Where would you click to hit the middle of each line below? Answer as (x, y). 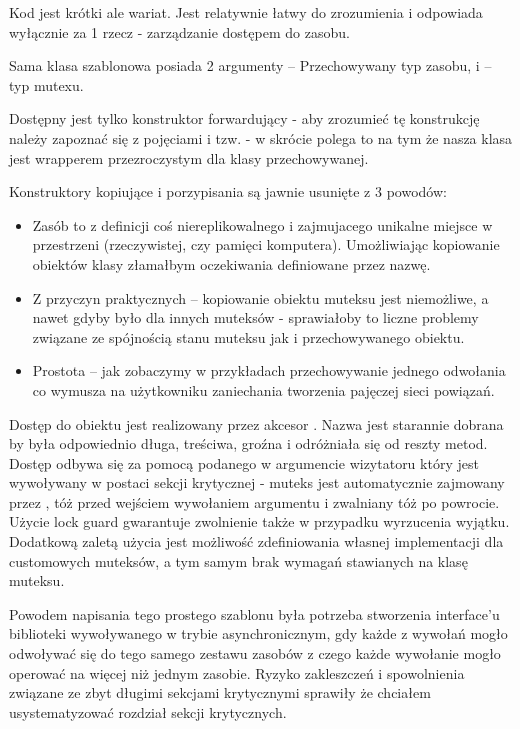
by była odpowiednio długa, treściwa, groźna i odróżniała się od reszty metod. (248, 443)
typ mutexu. (46, 84)
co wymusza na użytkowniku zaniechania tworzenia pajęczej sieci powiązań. (263, 389)
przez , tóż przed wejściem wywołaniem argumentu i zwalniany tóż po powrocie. (254, 501)
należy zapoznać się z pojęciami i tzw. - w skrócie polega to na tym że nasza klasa (261, 137)
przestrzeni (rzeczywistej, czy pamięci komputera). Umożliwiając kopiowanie (266, 244)
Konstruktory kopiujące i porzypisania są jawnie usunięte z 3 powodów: (228, 191)
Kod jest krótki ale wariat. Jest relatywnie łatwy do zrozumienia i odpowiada (246, 12)
